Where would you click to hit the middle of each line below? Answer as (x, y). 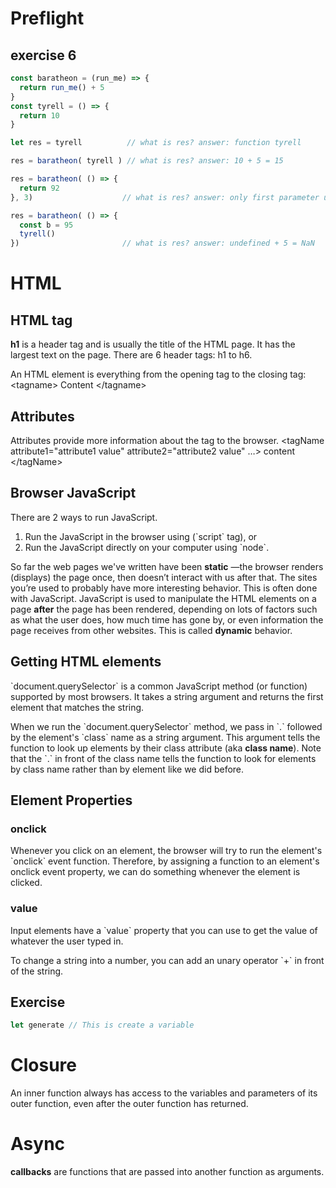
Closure (43, 1065)
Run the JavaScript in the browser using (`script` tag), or (141, 536)
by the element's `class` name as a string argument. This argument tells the (165, 737)
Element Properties (71, 800)
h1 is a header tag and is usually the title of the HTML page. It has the (153, 344)
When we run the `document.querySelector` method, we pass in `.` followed (166, 726)
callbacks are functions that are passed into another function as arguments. (167, 1172)
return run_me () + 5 (62, 87)
